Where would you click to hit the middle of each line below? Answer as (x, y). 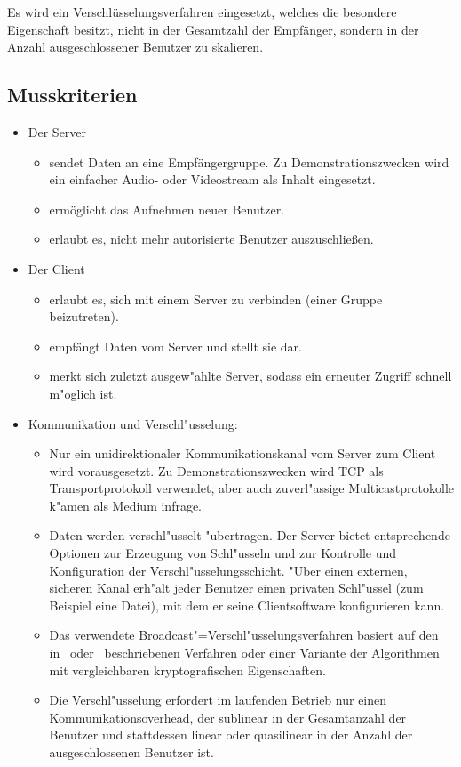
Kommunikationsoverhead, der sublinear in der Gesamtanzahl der (228, 717)
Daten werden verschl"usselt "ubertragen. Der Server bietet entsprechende (250, 535)
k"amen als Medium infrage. (126, 505)
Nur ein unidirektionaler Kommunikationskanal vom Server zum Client (242, 453)
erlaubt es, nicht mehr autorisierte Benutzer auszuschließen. (211, 239)
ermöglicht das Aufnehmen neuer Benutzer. (167, 209)
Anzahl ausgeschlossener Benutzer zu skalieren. (135, 47)
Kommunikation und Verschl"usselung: (133, 423)
